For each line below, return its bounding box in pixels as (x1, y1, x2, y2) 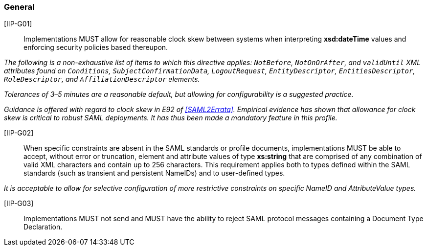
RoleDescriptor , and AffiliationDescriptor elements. (4, 75, 200, 84)
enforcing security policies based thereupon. (23, 43, 168, 52)
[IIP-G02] (4, 129, 34, 137)
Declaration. (23, 223, 63, 231)
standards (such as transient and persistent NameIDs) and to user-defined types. (23, 169, 285, 178)
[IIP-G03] (4, 199, 34, 208)
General (4, 2, 35, 12)
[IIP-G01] (4, 20, 32, 28)
